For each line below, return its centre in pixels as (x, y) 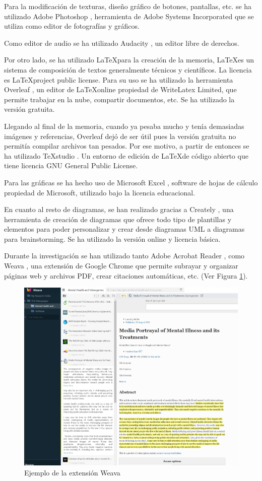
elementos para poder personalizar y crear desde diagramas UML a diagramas (124, 229)
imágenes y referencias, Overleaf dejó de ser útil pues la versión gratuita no (120, 136)
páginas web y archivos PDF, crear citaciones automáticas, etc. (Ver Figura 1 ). (126, 275)
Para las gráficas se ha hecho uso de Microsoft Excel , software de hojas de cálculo (131, 182)
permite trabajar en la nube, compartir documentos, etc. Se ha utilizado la (119, 99)
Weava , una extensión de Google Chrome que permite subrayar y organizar (121, 266)
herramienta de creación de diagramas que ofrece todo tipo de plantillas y (118, 219)
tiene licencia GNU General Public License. (71, 165)
